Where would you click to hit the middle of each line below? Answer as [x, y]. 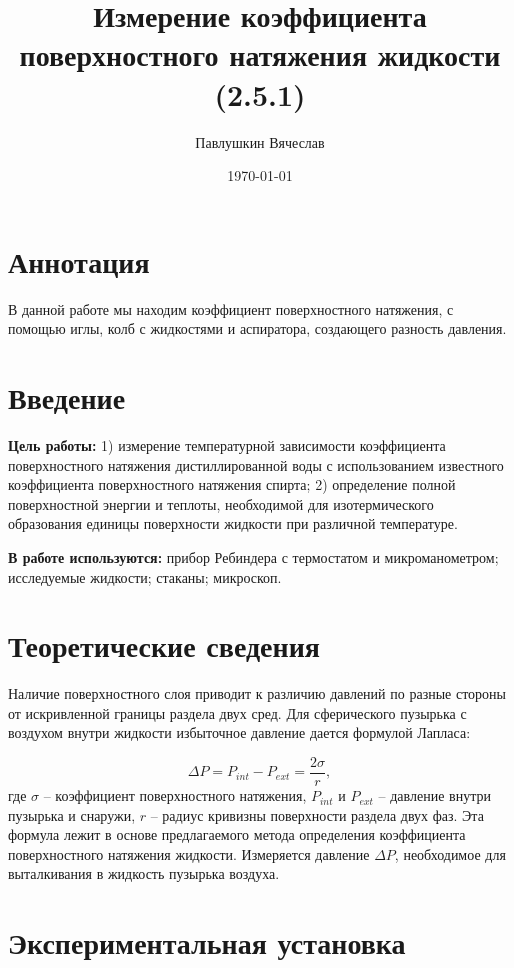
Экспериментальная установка [207, 942]
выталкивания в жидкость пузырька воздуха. [144, 873]
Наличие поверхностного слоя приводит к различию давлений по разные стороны [257, 693]
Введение [67, 397]
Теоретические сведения [164, 645]
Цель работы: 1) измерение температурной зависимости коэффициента [227, 444]
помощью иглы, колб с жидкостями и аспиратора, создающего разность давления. [257, 328]
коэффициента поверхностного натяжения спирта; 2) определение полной [232, 484]
